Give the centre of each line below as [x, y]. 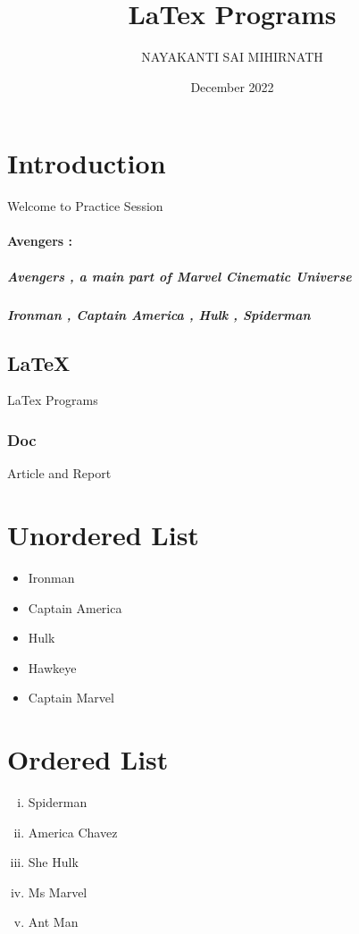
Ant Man [53, 922]
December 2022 [232, 86]
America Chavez [73, 832]
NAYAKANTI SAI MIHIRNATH [232, 57]
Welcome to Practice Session [85, 206]
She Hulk [53, 862]
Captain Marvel [71, 698]
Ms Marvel [58, 892]
